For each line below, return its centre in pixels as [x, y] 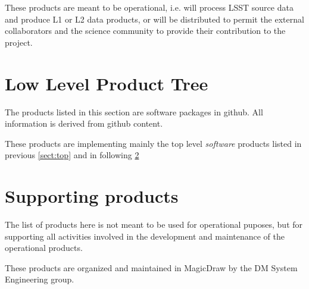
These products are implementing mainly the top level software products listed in [153, 143]
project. [19, 42]
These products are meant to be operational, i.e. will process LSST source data [149, 7]
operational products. [44, 248]
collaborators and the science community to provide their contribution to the [145, 31]
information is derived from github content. [84, 123]
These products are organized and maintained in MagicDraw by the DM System [151, 267]
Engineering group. [40, 279]
